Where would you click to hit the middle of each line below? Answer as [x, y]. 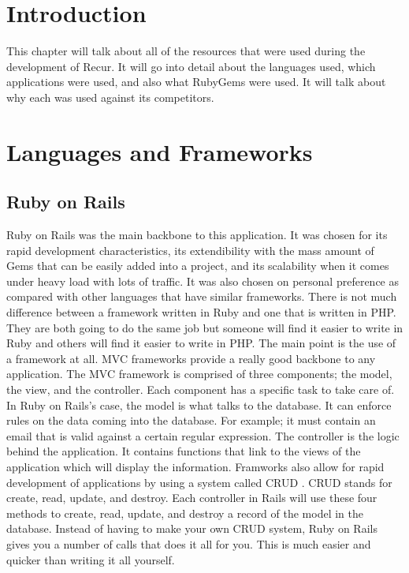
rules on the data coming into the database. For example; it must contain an [191, 420]
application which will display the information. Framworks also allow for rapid [195, 466]
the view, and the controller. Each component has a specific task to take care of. [201, 389]
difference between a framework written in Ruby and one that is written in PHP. [201, 312]
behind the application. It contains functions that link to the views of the [184, 451]
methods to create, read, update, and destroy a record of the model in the [185, 513]
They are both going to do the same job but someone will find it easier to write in [205, 327]
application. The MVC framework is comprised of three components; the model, [199, 374]
